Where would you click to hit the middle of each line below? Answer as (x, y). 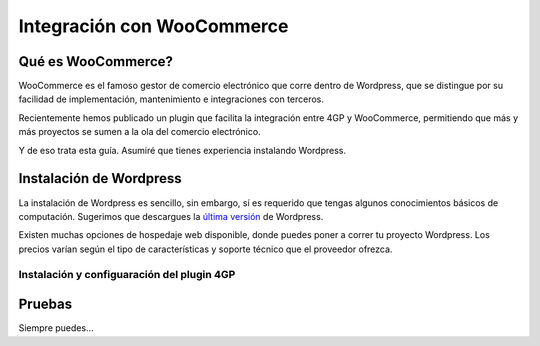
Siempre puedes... (56, 328)
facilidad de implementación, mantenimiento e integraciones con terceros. (171, 99)
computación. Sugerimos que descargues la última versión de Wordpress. (171, 216)
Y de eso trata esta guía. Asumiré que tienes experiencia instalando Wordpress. (182, 150)
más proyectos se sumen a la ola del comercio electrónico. (139, 132)
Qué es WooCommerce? (96, 61)
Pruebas (45, 304)
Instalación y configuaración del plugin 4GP (127, 275)
